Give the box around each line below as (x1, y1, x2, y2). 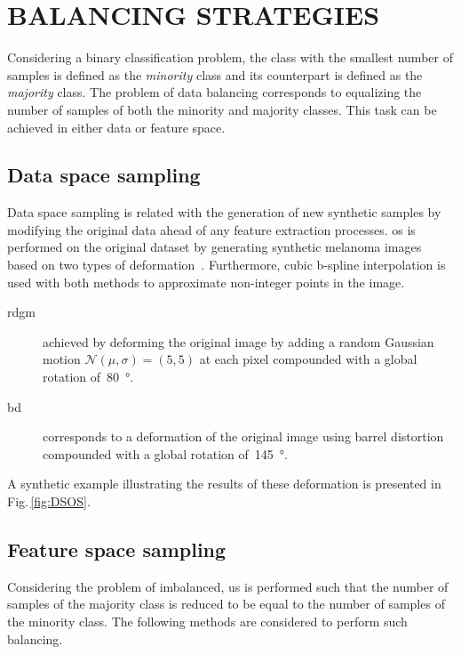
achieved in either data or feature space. (7, 117, 226, 136)
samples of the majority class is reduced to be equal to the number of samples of (7, 594, 445, 613)
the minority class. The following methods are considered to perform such (7, 612, 408, 630)
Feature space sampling (7, 536, 227, 562)
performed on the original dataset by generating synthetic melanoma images (7, 238, 422, 256)
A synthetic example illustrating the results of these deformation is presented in (7, 474, 441, 493)
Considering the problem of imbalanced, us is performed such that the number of (7, 577, 449, 595)
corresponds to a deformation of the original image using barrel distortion (43, 427, 444, 446)
